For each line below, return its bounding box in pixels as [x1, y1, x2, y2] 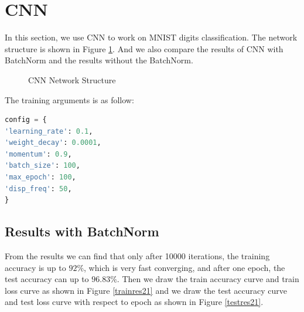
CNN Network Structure [28, 73, 116, 86]
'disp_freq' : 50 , [5, 184, 72, 193]
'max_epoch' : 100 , [5, 173, 76, 182]
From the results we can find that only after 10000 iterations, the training [5, 250, 270, 262]
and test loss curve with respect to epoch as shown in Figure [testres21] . [5, 296, 264, 308]
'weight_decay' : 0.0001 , [5, 138, 101, 147]
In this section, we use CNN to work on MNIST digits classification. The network [5, 31, 298, 43]
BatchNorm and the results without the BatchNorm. [5, 54, 193, 66]
